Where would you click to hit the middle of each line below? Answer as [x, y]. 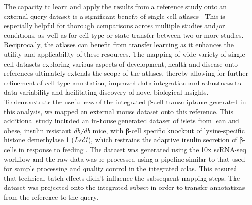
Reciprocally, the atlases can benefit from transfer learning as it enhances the [119, 44]
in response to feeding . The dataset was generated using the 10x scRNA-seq [132, 149]
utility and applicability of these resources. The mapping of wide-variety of [115, 54]
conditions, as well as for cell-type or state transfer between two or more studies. [124, 35]
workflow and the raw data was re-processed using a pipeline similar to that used [125, 159]
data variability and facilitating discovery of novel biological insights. [106, 92]
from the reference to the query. [51, 196]
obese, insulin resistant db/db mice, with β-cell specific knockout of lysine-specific [124, 130]
